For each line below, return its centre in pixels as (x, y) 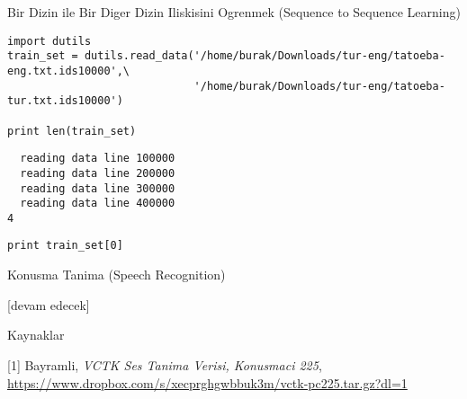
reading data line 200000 (98, 173)
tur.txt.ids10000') (65, 101)
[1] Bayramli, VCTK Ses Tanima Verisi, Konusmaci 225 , (165, 364)
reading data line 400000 (98, 204)
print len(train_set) (72, 131)
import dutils (49, 41)
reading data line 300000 (98, 188)
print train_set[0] (65, 246)
